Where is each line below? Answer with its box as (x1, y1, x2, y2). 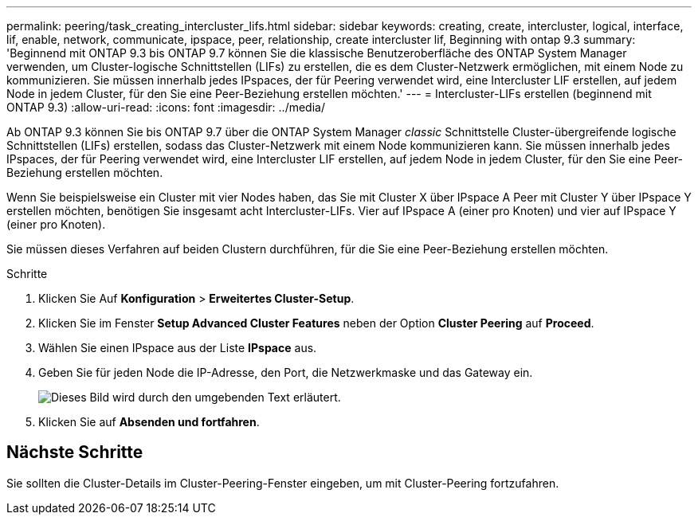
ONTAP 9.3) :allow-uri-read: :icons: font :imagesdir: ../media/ (6, 100, 325, 114)
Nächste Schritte (6, 442, 143, 463)
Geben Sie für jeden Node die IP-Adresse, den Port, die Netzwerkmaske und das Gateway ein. (38, 366, 533, 379)
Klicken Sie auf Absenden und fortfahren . (38, 415, 260, 429)
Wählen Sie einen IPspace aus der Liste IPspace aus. (38, 341, 317, 355)
